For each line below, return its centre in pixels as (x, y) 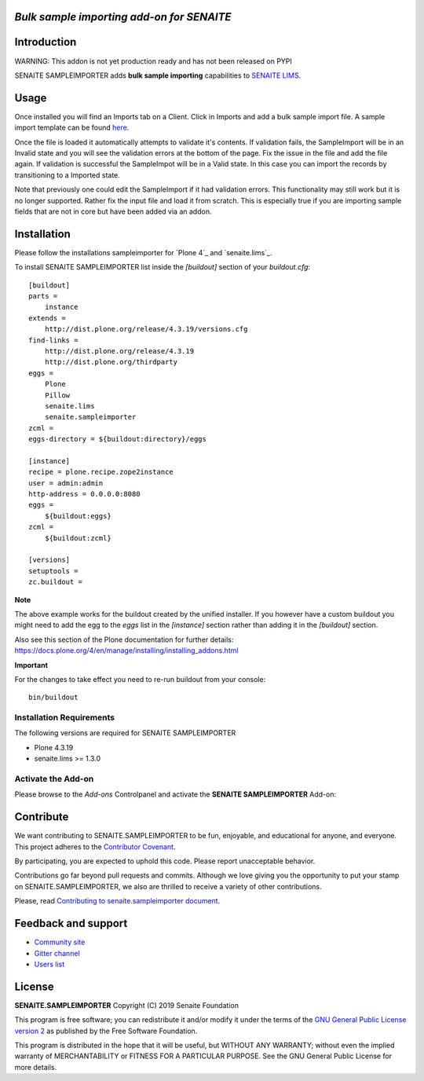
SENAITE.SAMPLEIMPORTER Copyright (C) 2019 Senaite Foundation (127, 1005)
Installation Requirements (65, 717)
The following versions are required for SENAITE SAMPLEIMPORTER (125, 733)
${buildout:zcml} (78, 538)
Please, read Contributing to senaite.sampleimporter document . (117, 901)
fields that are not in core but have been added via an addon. (113, 211)
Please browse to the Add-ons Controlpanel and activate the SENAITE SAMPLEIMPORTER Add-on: (175, 794)
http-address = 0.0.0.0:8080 (84, 494)
